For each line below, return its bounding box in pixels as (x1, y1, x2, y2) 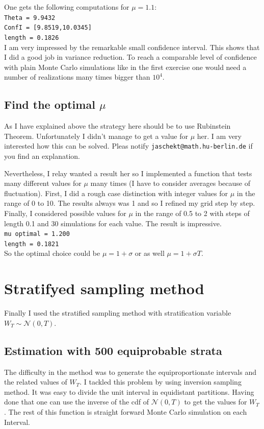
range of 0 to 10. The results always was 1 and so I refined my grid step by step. (4, 198, 255, 208)
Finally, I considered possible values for (4, 207, 126, 218)
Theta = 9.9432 (4, 14, 56, 21)
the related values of (4, 376, 67, 387)
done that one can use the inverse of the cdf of (4, 396, 149, 407)
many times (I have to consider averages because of (90, 178, 250, 188)
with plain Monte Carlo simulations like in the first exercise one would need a (4, 61, 247, 72)
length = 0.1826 (4, 34, 59, 41)
